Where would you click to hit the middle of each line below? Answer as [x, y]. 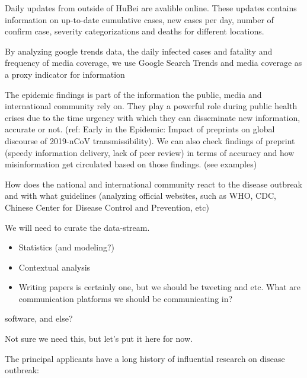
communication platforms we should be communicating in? [126, 298]
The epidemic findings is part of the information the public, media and [133, 94]
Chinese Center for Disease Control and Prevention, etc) [107, 207]
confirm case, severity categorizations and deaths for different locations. [135, 31]
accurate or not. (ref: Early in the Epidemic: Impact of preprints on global [140, 129]
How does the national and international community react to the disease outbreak [154, 184]
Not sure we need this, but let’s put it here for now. [99, 339]
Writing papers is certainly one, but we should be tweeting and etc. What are [160, 287]
